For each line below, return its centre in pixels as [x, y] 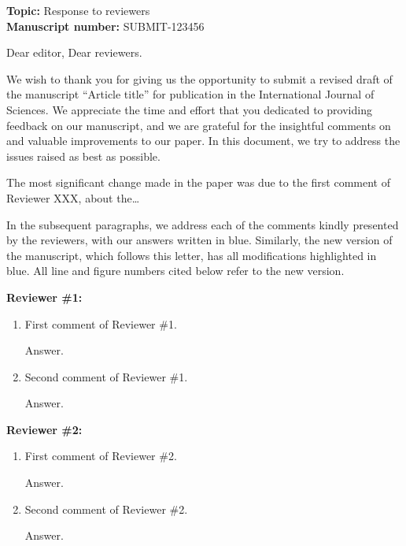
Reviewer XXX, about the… [73, 197]
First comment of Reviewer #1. [101, 323]
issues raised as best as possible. [83, 156]
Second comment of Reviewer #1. [106, 376]
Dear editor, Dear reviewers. [74, 52]
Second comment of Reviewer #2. [106, 509]
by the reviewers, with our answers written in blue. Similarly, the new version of [199, 240]
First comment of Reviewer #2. [101, 456]
